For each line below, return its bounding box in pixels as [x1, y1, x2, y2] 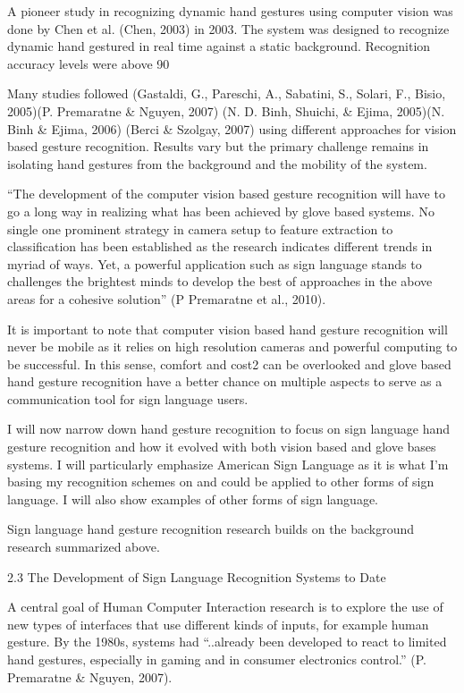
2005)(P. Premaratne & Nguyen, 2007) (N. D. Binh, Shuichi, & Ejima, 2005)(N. [7, 101, 445, 120]
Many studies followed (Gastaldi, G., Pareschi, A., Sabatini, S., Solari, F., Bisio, [7, 84, 446, 103]
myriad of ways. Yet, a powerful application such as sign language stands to [7, 254, 422, 273]
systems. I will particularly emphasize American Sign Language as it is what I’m [7, 454, 449, 473]
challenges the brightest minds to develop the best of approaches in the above [7, 272, 433, 291]
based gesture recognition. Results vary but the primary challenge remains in [7, 137, 429, 156]
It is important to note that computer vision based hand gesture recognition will [7, 319, 448, 338]
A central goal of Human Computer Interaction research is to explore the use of [7, 597, 443, 616]
